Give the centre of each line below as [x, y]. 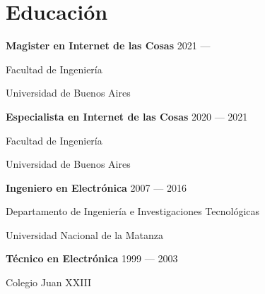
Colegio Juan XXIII [49, 282]
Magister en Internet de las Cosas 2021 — [108, 45]
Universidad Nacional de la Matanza [84, 234]
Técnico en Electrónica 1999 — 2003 [92, 258]
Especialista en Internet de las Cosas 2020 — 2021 [127, 116]
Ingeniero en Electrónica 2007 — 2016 [96, 187]
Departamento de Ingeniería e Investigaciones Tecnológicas [133, 211]
